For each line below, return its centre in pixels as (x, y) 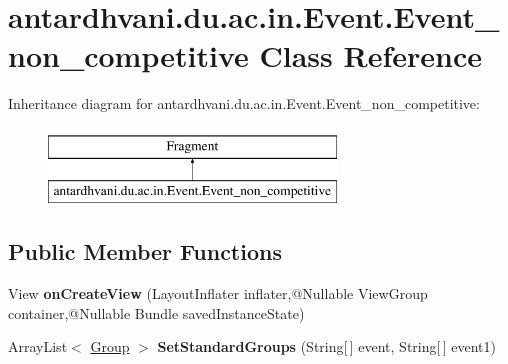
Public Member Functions (145, 251)
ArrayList (38, 346)
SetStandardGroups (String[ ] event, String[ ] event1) (326, 346)
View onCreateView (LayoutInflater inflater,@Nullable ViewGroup (218, 293)
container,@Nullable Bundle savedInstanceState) (156, 312)
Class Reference (370, 55)
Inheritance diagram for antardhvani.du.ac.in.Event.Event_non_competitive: (244, 103)
